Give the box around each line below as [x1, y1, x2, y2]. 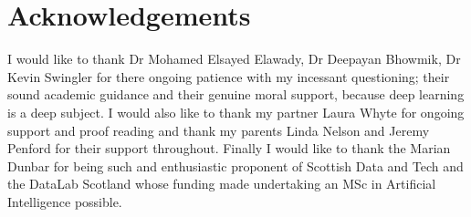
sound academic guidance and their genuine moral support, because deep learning [7, 85, 465, 104]
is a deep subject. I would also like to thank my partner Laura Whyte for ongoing [7, 102, 465, 121]
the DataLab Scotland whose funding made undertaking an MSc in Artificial [7, 174, 436, 193]
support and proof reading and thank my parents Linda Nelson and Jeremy [7, 120, 430, 139]
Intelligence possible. [7, 191, 122, 211]
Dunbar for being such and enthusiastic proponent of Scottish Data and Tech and [7, 156, 464, 175]
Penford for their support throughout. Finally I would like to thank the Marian [7, 139, 451, 158]
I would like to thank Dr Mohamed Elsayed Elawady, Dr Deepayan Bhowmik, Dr [7, 49, 461, 68]
